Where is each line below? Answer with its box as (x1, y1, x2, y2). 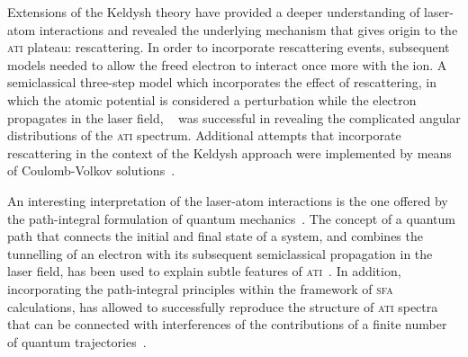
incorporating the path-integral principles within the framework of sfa (7, 279, 393, 298)
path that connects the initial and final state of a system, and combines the (7, 227, 423, 245)
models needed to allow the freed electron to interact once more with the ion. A (7, 55, 447, 74)
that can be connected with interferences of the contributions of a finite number (7, 315, 447, 334)
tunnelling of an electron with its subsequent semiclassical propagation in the (7, 244, 433, 263)
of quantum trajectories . (7, 332, 147, 351)
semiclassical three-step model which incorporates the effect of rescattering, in (7, 73, 436, 92)
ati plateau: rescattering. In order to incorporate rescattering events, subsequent (7, 38, 450, 57)
